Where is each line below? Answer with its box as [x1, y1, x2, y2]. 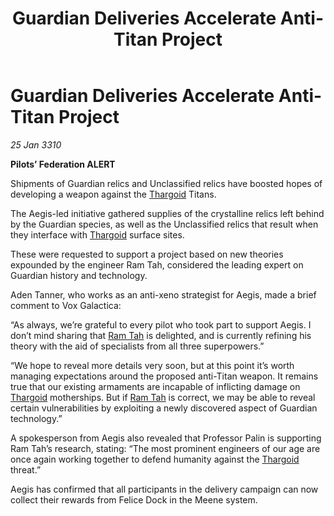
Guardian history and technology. [10, 269, 148, 281]
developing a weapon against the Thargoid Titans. [10, 188, 217, 200]
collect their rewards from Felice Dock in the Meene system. [10, 493, 258, 506]
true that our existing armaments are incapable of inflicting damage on [10, 380, 301, 392]
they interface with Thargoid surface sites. [10, 228, 185, 241]
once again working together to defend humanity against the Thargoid [10, 453, 300, 465]
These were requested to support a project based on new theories [10, 248, 284, 260]
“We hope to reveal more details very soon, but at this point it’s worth [10, 359, 295, 371]
